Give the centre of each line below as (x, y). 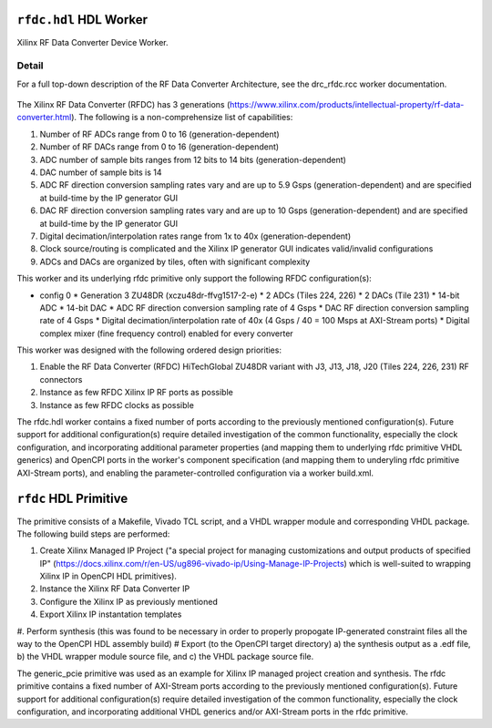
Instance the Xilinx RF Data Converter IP (115, 589)
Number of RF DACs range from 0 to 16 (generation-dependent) (159, 147)
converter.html (44, 118)
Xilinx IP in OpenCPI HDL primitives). (108, 576)
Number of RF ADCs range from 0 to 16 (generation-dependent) (159, 134)
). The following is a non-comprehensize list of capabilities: (182, 118)
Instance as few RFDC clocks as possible (117, 405)
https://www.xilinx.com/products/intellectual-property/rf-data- (347, 105)
